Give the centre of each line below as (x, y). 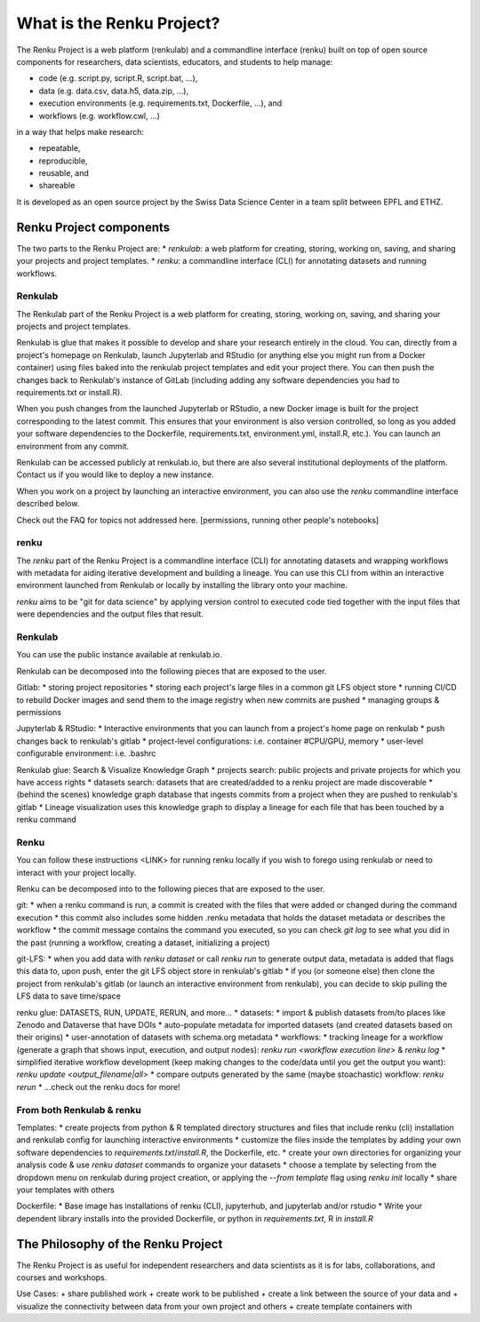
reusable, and (64, 173)
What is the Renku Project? (118, 23)
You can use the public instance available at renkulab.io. (119, 655)
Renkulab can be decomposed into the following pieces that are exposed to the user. (172, 671)
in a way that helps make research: (80, 131)
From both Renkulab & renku (79, 1110)
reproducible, (63, 161)
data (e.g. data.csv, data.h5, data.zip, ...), (114, 91)
